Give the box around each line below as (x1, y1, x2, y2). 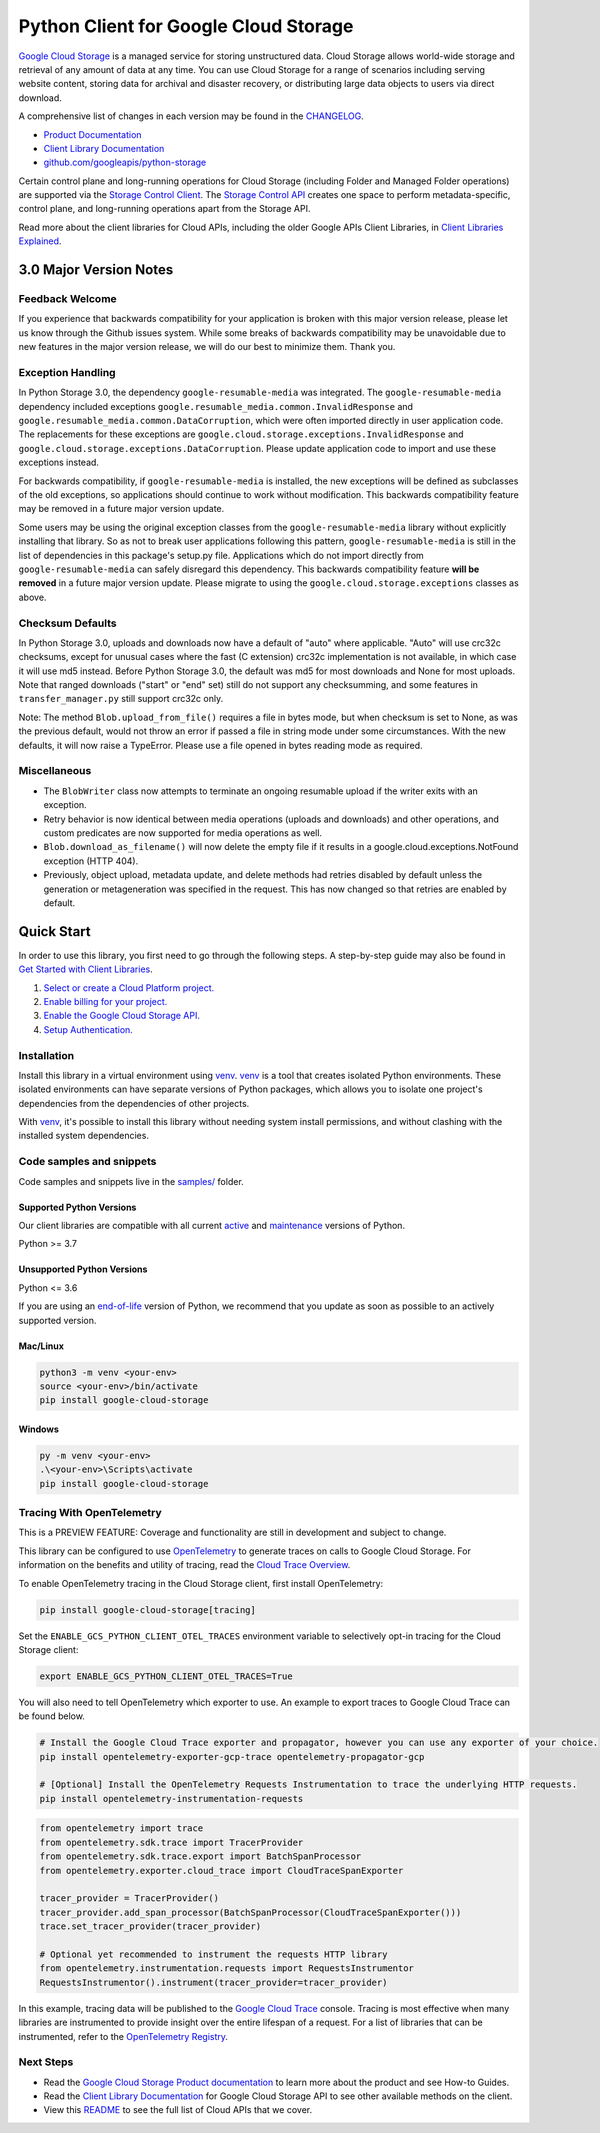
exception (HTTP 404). (43, 855, 139, 867)
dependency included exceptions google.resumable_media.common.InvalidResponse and (18, 400, 414, 412)
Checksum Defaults (18, 616, 117, 630)
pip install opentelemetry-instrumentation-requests (39, 1793, 304, 1804)
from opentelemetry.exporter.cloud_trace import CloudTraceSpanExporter (39, 1865, 404, 1876)
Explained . (18, 235, 62, 247)
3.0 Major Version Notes (18, 261, 174, 279)
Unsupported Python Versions (18, 1263, 148, 1275)
